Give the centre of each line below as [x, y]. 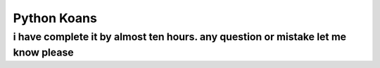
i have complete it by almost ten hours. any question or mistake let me [180, 37]
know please [43, 52]
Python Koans [55, 18]
